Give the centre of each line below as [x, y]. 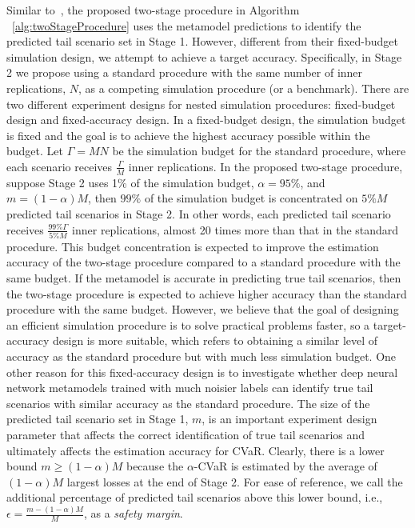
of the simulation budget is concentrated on [251, 198]
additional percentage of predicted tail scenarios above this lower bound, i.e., [195, 497]
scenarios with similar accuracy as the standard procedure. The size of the [188, 403]
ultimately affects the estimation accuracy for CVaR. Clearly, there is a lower [196, 450]
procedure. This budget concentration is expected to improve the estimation [193, 246]
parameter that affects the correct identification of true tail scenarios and [186, 434]
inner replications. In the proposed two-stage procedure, [265, 166]
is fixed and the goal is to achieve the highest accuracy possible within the [188, 135]
